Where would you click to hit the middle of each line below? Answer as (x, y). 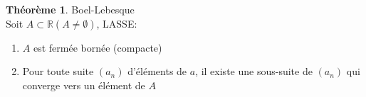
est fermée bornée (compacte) (98, 47)
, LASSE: (117, 23)
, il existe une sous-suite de (254, 71)
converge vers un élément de (84, 85)
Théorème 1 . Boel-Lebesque (70, 9)
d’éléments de (157, 71)
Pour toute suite (58, 71)
